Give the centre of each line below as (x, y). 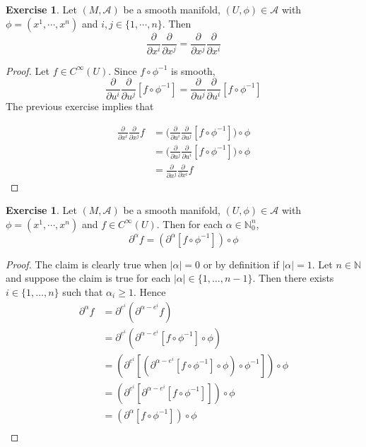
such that (83, 292)
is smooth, (193, 70)
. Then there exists (293, 278)
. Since (123, 70)
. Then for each (190, 223)
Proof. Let (28, 70)
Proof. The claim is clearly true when (86, 264)
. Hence (149, 292)
